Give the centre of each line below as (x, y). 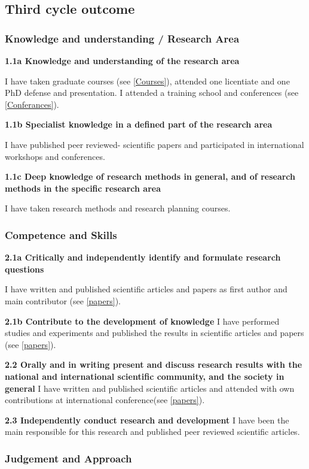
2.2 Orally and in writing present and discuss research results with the (154, 364)
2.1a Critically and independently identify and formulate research (143, 257)
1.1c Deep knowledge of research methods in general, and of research (150, 176)
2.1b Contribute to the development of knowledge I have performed (142, 321)
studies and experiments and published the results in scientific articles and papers (154, 333)
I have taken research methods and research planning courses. (118, 208)
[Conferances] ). (32, 104)
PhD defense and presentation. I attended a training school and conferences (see (152, 93)
